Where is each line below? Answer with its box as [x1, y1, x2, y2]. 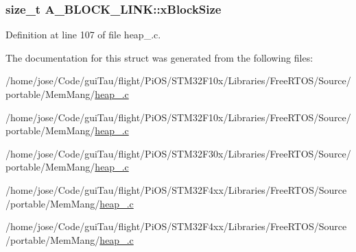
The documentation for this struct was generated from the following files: [5, 50, 313, 64]
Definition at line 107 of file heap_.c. [5, 27, 161, 42]
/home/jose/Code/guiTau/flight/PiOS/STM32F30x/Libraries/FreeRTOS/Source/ [5, 146, 351, 160]
